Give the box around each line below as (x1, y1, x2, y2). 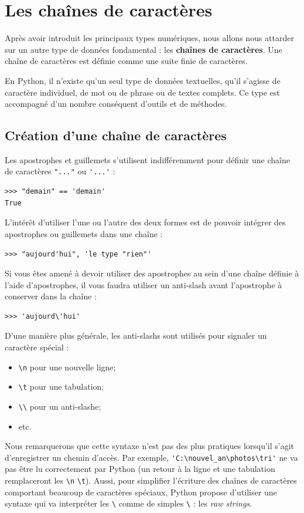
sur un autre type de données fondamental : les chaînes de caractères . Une (5, 43, 282, 55)
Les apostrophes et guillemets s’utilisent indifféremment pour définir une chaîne (5, 153, 290, 166)
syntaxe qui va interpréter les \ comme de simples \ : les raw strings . (5, 497, 252, 509)
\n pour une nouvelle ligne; (18, 360, 116, 373)
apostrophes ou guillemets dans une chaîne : (5, 227, 163, 239)
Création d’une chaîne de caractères (5, 126, 227, 144)
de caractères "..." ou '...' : (5, 165, 115, 177)
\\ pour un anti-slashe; (18, 400, 101, 412)
